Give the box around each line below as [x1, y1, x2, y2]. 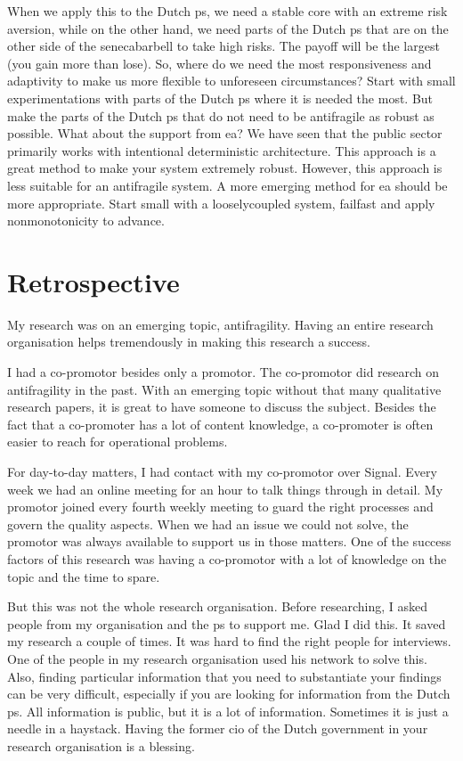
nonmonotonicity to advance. [7, 211, 165, 230]
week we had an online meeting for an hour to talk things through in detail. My [7, 479, 443, 498]
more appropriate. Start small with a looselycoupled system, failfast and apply [7, 193, 435, 212]
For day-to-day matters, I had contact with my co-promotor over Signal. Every [7, 462, 437, 480]
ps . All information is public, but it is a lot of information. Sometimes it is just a [7, 701, 449, 720]
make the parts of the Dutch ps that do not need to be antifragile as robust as [7, 106, 435, 125]
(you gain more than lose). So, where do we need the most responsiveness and [7, 53, 432, 72]
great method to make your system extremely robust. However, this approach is [7, 159, 443, 177]
